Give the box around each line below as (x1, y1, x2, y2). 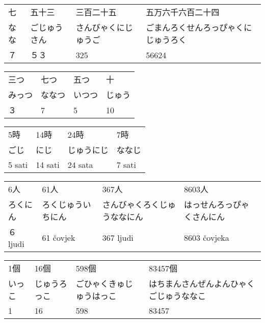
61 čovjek (42, 232, 75, 243)
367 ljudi (102, 232, 134, 243)
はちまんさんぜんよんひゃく (148, 278, 255, 289)
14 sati (36, 159, 60, 170)
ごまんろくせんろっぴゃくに (146, 21, 252, 33)
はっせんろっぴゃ (183, 198, 249, 210)
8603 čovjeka (183, 232, 229, 243)
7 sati (116, 159, 136, 170)
